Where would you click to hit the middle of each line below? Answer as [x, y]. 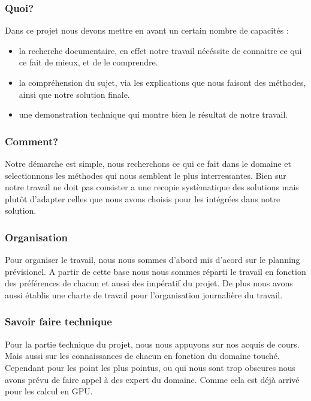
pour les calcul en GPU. [49, 391]
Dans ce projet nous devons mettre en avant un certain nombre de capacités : [147, 30]
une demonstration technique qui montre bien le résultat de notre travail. [153, 114]
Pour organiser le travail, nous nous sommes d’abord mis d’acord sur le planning [153, 260]
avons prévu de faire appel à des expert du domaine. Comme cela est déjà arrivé [152, 379]
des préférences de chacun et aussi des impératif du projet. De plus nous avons [149, 283]
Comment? [32, 141]
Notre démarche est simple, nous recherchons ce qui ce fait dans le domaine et [148, 163]
